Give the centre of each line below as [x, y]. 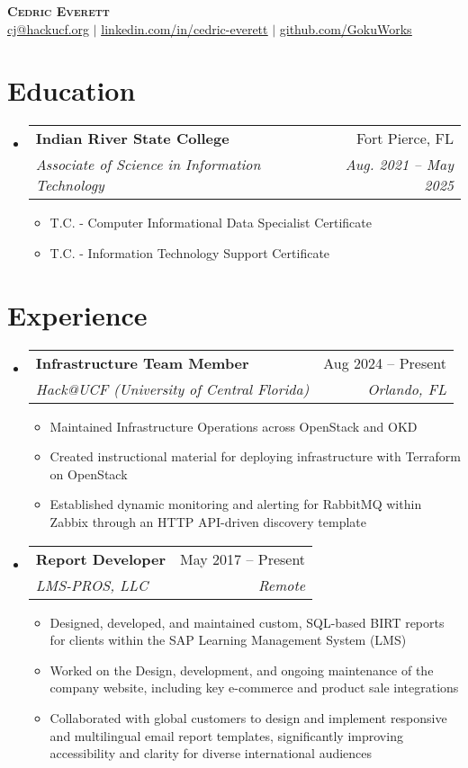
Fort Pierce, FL [405, 138]
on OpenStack [89, 473]
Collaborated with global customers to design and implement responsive [248, 717]
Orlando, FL [407, 388]
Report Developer [101, 558]
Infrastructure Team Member [142, 362]
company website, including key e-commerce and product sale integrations [254, 688]
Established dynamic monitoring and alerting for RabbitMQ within [236, 504]
